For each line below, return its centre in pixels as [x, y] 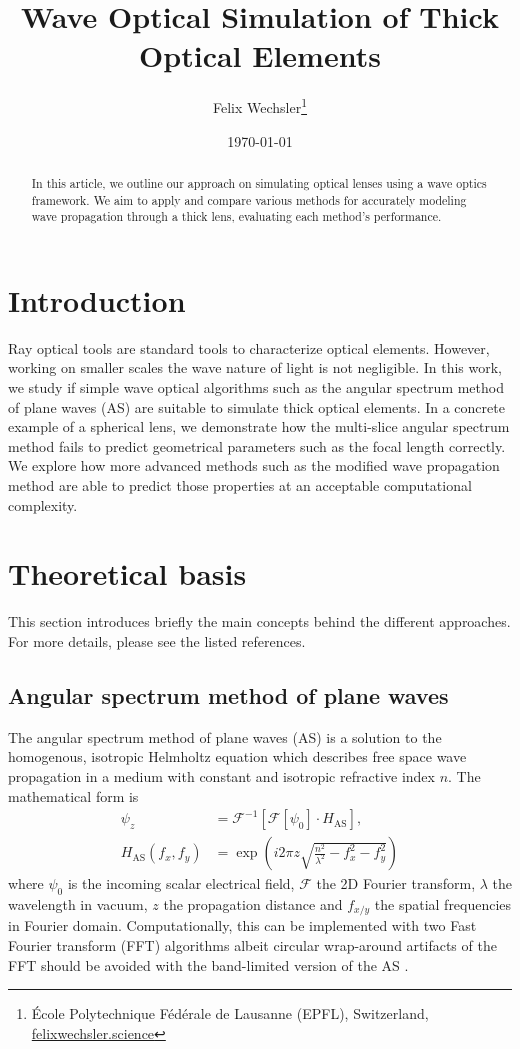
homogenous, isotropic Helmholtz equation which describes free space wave [237, 756]
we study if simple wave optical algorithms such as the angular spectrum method [256, 387]
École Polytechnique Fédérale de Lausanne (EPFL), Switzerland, [230, 1013]
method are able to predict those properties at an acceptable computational [240, 485]
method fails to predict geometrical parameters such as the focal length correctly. [257, 445]
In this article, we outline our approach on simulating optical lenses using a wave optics [259, 182]
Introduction [97, 299]
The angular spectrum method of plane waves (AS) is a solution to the [225, 736]
